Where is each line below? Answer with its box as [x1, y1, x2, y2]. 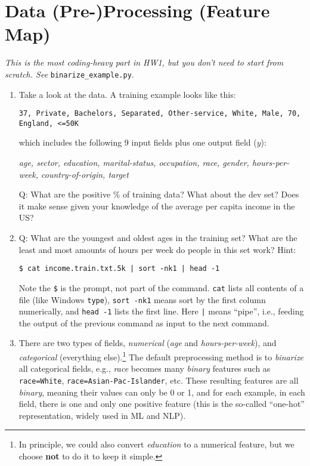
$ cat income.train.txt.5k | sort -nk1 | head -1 [18, 264, 220, 273]
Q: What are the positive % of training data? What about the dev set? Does [18, 188, 299, 200]
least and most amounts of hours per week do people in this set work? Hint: [18, 243, 296, 255]
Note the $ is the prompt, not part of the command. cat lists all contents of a [18, 281, 304, 294]
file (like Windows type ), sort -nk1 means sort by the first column [18, 293, 266, 305]
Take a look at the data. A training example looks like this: [18, 88, 236, 100]
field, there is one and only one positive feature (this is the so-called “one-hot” [18, 397, 305, 410]
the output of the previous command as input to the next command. [18, 316, 269, 329]
